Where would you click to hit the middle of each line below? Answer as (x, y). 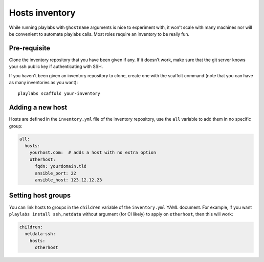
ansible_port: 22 (56, 173)
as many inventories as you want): (44, 83)
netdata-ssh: (40, 234)
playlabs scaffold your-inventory (59, 94)
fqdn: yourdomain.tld (61, 166)
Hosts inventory (42, 13)
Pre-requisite (30, 48)
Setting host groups (40, 196)
